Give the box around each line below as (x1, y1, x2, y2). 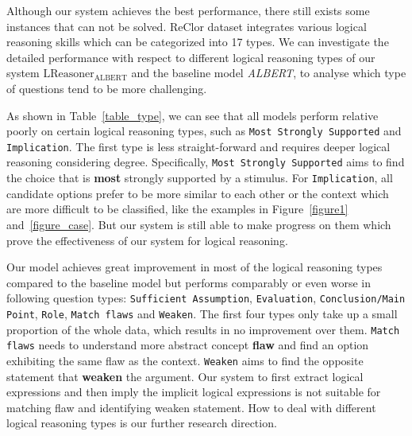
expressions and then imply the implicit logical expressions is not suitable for (6, 383, 381, 400)
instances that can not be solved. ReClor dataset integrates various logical (6, 18, 367, 34)
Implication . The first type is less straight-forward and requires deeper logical (6, 138, 391, 154)
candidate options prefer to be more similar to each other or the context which (6, 185, 389, 201)
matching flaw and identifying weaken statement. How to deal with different (6, 399, 376, 415)
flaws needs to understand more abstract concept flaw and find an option (6, 337, 369, 353)
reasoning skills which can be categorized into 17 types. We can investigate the (6, 33, 389, 50)
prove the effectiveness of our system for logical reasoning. (6, 232, 288, 248)
